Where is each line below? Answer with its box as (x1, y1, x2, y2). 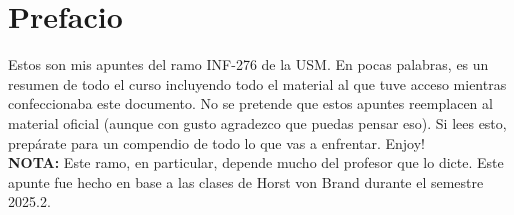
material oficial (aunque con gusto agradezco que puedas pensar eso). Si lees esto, (8, 112, 507, 133)
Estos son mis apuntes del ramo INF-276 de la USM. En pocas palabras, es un (8, 54, 489, 75)
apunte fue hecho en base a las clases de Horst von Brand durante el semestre (8, 171, 484, 192)
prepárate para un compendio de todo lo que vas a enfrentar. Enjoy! (8, 132, 426, 153)
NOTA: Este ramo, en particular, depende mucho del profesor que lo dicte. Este (8, 152, 504, 173)
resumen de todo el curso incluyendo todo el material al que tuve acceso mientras (8, 73, 507, 94)
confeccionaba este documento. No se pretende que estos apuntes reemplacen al (8, 93, 493, 114)
